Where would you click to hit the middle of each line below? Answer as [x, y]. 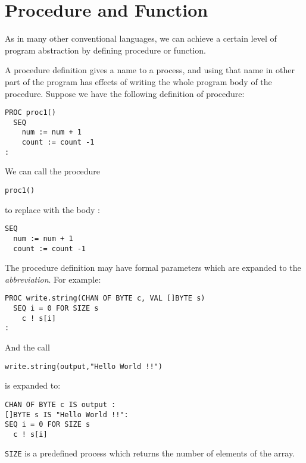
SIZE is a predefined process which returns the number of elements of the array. [150, 453]
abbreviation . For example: [53, 279]
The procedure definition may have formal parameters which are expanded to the [153, 268]
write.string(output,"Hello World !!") [84, 366]
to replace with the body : [52, 209]
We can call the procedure [52, 171]
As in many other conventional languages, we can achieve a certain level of [141, 38]
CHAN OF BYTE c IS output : [60, 404]
